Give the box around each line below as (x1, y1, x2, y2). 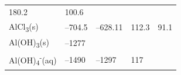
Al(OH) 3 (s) (9, 35, 49, 49)
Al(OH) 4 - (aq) (9, 52, 57, 67)
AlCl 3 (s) (9, 20, 39, 34)
